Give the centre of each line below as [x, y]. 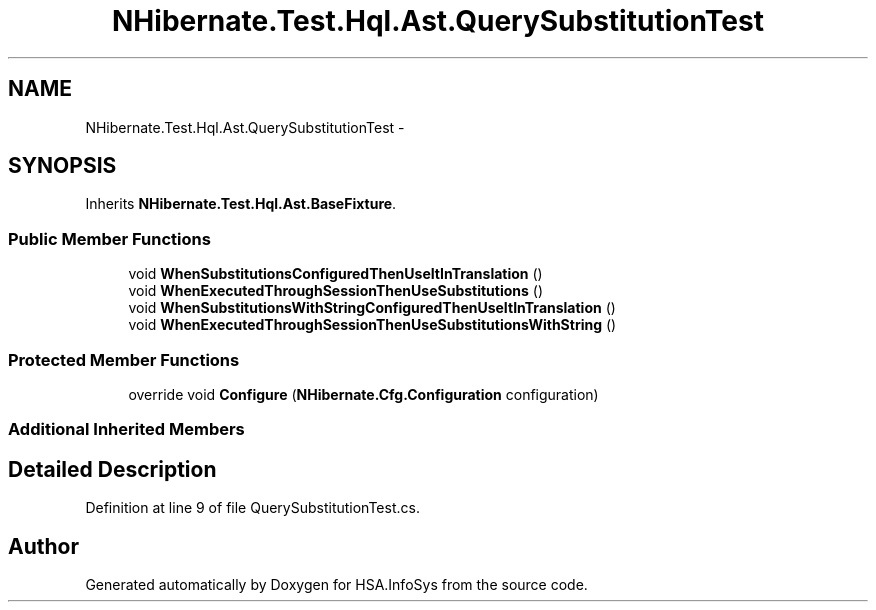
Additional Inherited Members [126, 429]
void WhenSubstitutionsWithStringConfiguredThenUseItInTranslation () [372, 308]
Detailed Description [112, 469]
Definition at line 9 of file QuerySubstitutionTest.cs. [252, 508]
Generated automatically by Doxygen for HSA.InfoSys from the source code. [336, 584]
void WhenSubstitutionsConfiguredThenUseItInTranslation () [335, 274]
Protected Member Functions [124, 359]
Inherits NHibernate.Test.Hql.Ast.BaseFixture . [241, 204]
